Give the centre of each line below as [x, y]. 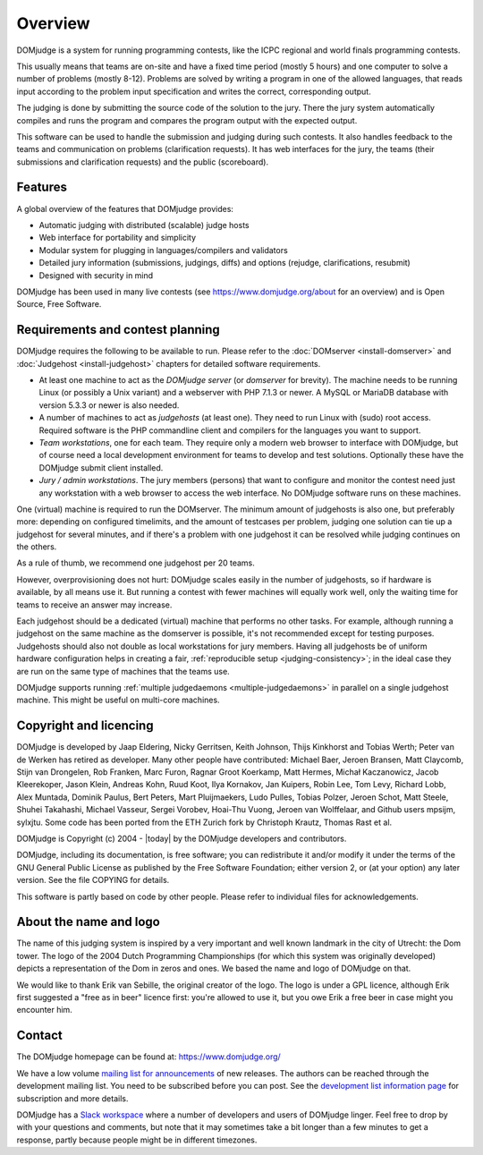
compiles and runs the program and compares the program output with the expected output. [187, 120]
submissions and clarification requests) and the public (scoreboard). [142, 162]
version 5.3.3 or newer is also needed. [109, 405]
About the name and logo [88, 922]
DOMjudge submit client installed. [101, 467]
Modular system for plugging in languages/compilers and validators [163, 250]
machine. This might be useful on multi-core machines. [118, 700]
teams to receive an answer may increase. [94, 605]
